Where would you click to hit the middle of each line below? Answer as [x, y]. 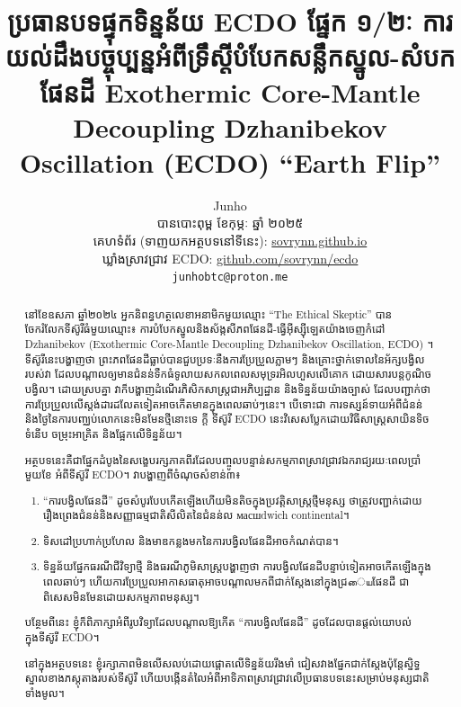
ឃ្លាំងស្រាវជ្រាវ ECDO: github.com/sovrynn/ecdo [230, 258]
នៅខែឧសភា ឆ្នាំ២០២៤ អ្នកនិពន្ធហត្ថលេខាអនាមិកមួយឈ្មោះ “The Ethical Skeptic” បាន [208, 313]
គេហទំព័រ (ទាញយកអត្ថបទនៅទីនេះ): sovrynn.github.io [230, 241]
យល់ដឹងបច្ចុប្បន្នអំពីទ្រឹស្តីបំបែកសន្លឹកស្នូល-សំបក [230, 56]
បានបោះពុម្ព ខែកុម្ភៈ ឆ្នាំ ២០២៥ [230, 223]
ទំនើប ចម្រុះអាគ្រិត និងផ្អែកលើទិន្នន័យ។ [103, 433]
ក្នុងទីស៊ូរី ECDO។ [62, 636]
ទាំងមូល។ [44, 692]
